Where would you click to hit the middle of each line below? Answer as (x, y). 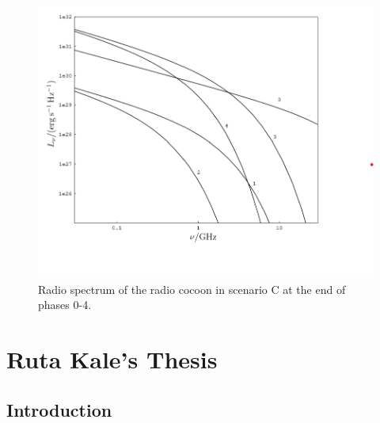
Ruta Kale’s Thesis (112, 359)
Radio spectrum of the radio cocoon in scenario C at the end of (192, 289)
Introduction (59, 409)
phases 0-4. (65, 305)
